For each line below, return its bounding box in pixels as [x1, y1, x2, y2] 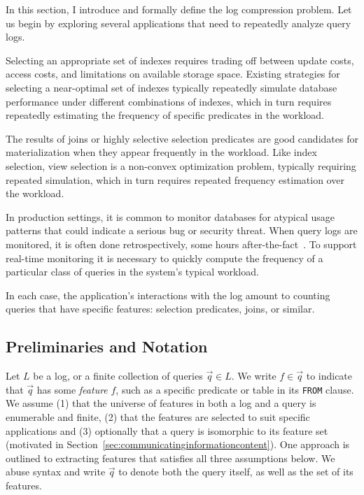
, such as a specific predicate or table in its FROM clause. [115, 382, 354, 396]
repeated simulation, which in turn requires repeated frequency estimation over [6, 172, 344, 187]
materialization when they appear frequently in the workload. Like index [6, 145, 317, 159]
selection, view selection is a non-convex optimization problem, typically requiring [6, 158, 356, 173]
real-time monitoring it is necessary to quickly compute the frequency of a [6, 250, 323, 265]
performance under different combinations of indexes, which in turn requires [6, 94, 332, 108]
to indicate [306, 368, 353, 383]
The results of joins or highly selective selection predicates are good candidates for [6, 131, 358, 145]
